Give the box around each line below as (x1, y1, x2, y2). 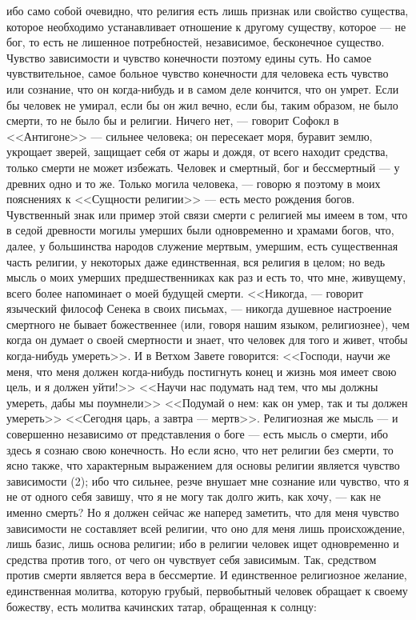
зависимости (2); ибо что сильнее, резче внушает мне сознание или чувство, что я (6, 472, 410, 489)
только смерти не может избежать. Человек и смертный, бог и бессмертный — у (6, 158, 400, 175)
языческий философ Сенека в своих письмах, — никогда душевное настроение (6, 300, 392, 317)
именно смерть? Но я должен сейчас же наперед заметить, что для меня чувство (6, 504, 399, 520)
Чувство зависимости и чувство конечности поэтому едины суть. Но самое (6, 49, 372, 66)
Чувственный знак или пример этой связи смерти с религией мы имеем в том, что (6, 206, 408, 222)
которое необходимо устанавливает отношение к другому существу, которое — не (6, 18, 406, 34)
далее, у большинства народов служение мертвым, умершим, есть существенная (6, 237, 398, 254)
